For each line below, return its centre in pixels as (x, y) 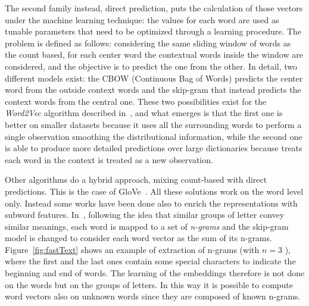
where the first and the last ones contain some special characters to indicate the (150, 261)
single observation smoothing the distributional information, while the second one (154, 136)
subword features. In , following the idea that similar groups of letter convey (145, 215)
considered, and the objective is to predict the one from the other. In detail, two (151, 66)
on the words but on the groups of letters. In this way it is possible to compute (149, 284)
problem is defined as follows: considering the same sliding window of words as (148, 43)
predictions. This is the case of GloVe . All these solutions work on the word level (154, 191)
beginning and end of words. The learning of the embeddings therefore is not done (155, 273)
